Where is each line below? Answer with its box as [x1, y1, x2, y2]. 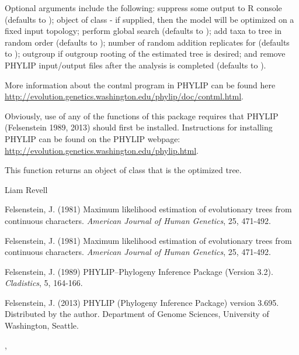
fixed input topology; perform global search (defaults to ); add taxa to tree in [5, 25, 282, 37]
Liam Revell [5, 183, 48, 195]
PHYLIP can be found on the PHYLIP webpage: [5, 132, 180, 144]
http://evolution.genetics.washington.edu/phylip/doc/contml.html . [5, 90, 244, 102]
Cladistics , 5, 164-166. [5, 277, 83, 289]
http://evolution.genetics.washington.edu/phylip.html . [5, 144, 199, 156]
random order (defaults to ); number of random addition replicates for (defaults [5, 36, 290, 48]
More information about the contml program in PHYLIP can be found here [5, 78, 276, 91]
